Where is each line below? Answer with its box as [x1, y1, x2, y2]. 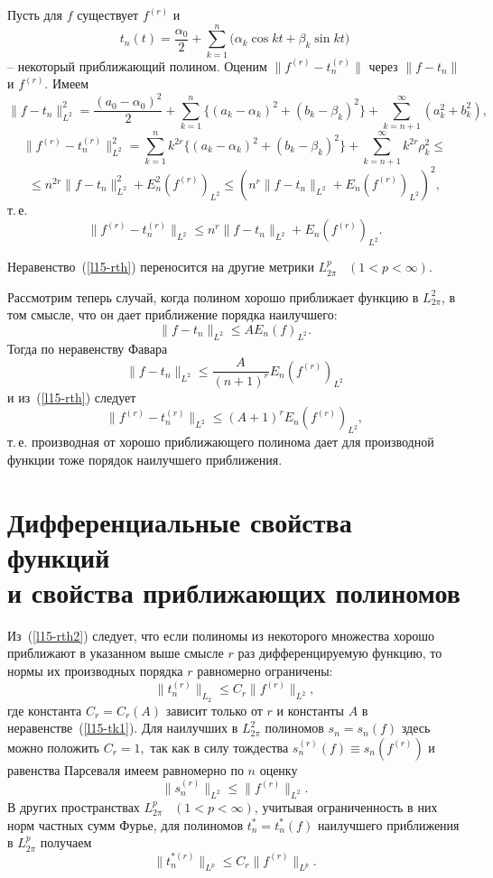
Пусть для [7, 5, 63, 23]
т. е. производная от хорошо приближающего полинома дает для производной [7, 432, 434, 451]
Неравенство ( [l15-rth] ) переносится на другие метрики [7, 257, 314, 276]
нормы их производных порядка [7, 661, 183, 680]
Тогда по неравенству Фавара [7, 338, 168, 357]
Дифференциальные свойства [7, 503, 352, 540]
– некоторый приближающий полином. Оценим [7, 56, 267, 75]
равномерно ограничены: [197, 661, 333, 680]
